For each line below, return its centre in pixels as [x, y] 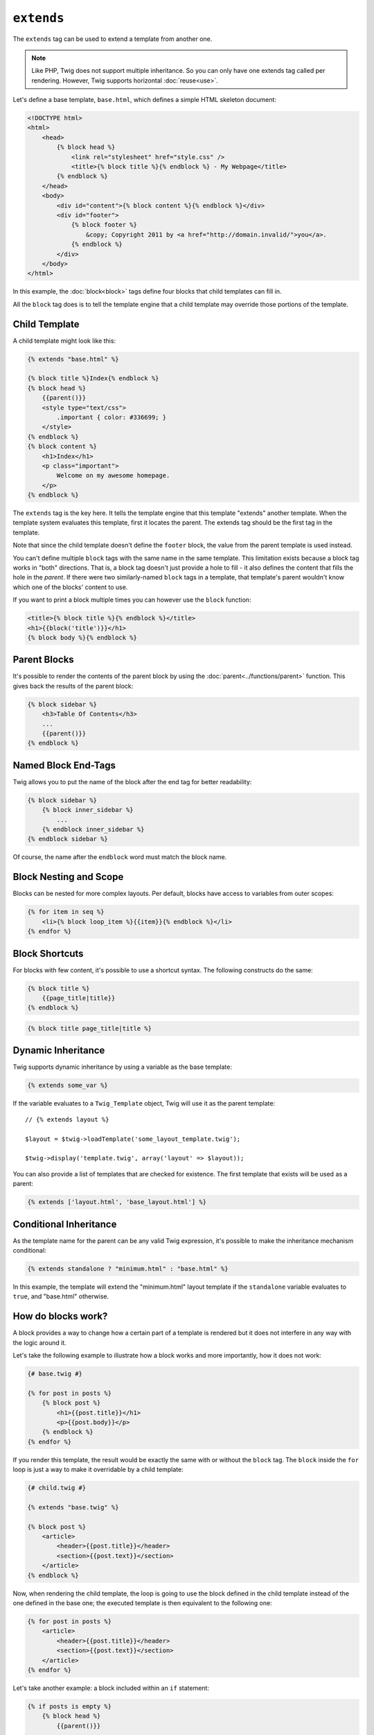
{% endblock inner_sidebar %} [93, 830]
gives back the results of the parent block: [73, 686]
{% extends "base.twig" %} [73, 1507]
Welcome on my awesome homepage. [113, 476]
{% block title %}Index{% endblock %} [93, 379]
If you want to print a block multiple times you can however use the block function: [132, 600]
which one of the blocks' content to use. [70, 587]
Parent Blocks [43, 660]
